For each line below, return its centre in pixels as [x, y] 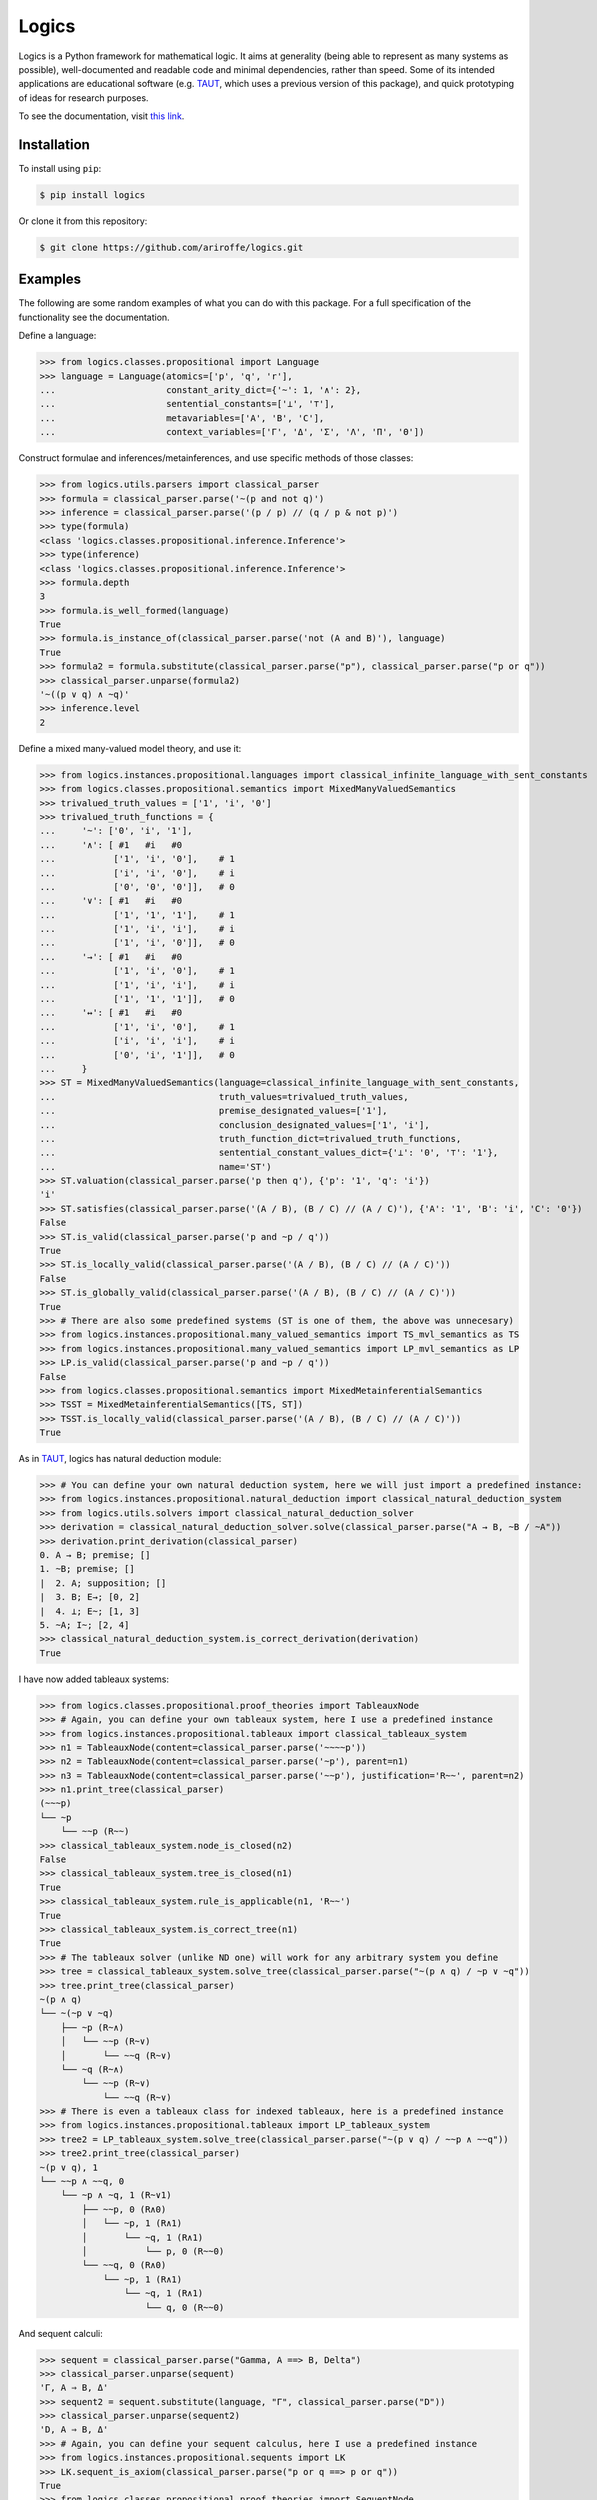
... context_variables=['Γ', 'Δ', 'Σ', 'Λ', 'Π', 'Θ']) [232, 432]
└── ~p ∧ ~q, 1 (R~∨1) [116, 2195]
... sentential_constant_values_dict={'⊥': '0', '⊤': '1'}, [269, 1153]
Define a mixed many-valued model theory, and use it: [130, 748]
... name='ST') [155, 1166]
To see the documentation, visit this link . [101, 116]
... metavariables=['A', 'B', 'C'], [182, 418]
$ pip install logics [92, 195]
